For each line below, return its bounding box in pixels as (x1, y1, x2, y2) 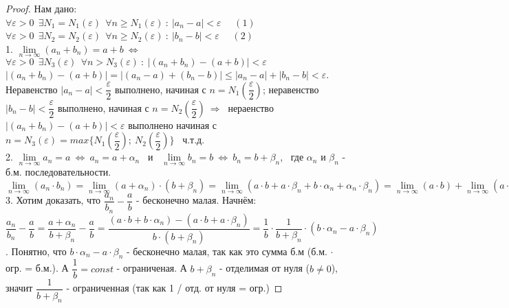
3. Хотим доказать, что (6, 193, 101, 207)
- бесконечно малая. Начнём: (136, 193, 257, 207)
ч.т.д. (182, 132, 205, 147)
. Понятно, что (6, 244, 67, 258)
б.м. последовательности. (6, 165, 111, 179)
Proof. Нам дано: (6, 1, 77, 15)
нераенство (228, 100, 274, 115)
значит (6, 281, 33, 295)
